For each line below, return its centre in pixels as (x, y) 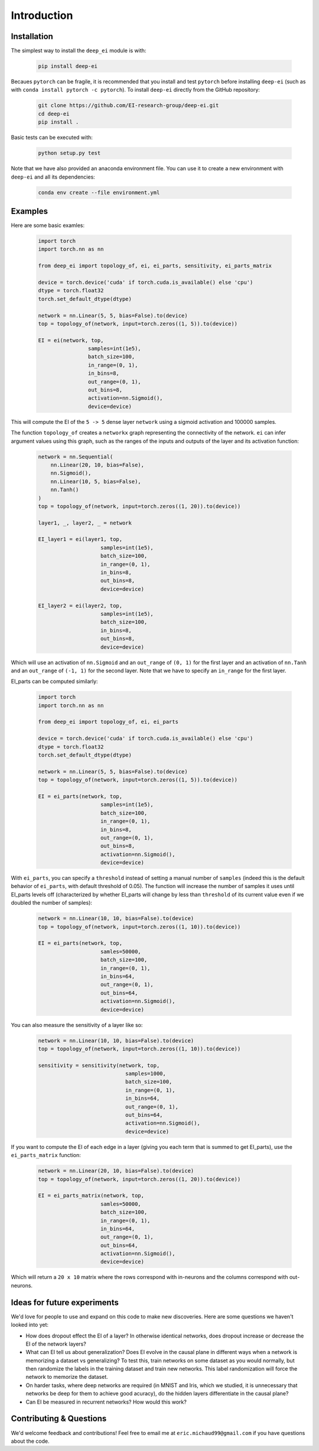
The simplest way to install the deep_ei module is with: (79, 51)
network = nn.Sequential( (76, 456)
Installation (32, 36)
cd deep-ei (54, 114)
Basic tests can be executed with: (52, 137)
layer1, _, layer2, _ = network (85, 523)
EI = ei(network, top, (71, 340)
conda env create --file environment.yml (99, 192)
